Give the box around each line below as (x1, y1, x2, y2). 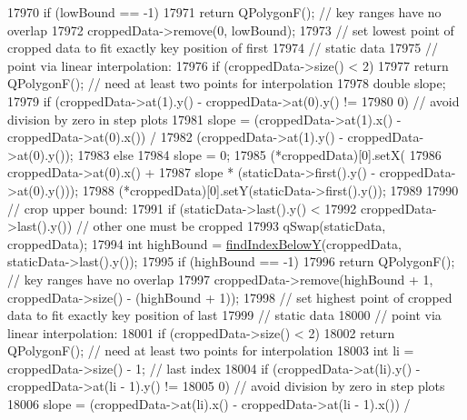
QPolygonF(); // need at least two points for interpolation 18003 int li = (7, 341, 414, 360)
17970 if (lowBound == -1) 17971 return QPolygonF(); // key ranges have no (7, 3, 442, 21)
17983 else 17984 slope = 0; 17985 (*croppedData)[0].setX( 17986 (77, 145, 442, 164)
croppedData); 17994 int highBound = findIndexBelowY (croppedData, (7, 234, 402, 253)
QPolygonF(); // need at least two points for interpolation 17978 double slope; (7, 74, 446, 93)
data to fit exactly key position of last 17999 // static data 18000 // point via (7, 305, 442, 325)
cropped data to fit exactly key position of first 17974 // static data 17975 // (7, 38, 438, 57)
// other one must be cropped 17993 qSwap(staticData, (75, 216, 386, 235)
